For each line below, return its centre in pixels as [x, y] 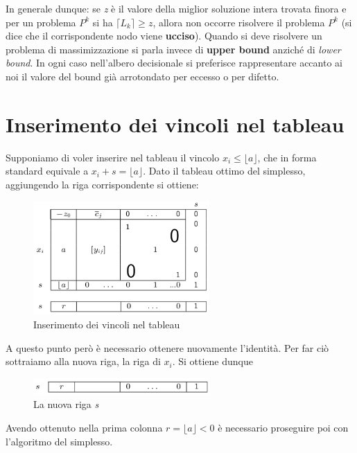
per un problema [41, 22]
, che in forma [287, 157]
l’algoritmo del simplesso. [59, 441]
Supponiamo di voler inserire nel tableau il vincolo [113, 157]
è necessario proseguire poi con [283, 428]
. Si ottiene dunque [212, 361]
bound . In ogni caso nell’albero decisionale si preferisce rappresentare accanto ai [174, 63]
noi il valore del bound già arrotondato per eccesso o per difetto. [142, 76]
